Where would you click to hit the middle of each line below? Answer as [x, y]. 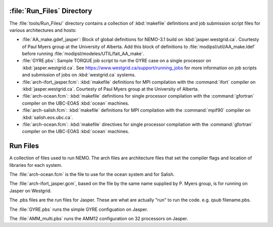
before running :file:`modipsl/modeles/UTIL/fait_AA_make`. [83, 54]
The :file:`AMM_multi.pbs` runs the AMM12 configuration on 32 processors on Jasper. [99, 219]
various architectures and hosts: [43, 30]
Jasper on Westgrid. [30, 191]
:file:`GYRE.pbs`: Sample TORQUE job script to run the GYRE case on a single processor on [117, 61]
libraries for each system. [36, 165]
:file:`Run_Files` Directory [51, 11]
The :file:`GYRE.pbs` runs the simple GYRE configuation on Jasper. [79, 209]
